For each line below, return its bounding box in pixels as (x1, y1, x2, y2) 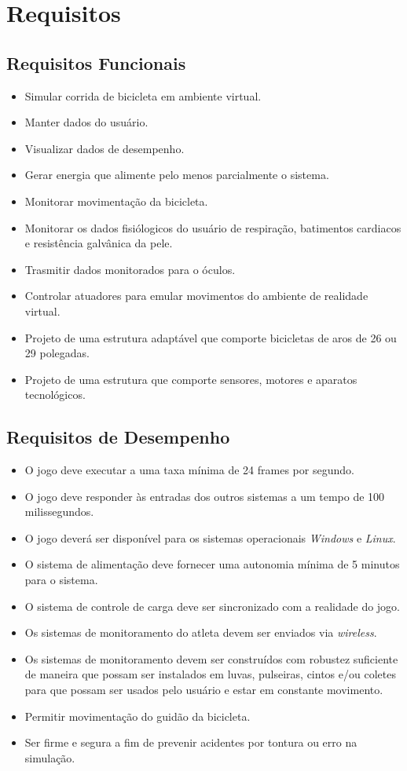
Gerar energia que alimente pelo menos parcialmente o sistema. (24, 166, 329, 183)
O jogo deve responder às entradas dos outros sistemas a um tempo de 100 (24, 488, 385, 504)
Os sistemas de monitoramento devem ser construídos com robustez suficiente (24, 650, 398, 667)
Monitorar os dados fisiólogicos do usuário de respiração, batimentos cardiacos (24, 219, 401, 236)
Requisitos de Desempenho (6, 425, 230, 449)
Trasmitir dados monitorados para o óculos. (24, 261, 236, 277)
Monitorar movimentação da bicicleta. (24, 192, 208, 209)
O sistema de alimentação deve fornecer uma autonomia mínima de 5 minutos (24, 556, 400, 572)
